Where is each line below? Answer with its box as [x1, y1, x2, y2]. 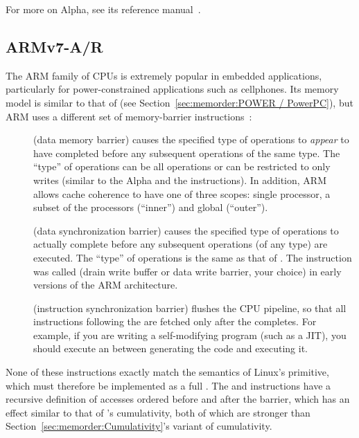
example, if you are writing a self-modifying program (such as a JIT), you [33, 327, 347, 342]
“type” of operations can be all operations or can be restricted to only [33, 159, 331, 174]
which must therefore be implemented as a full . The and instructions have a [6, 378, 331, 392]
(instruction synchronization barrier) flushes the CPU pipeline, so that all [33, 300, 347, 315]
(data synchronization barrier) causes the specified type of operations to [33, 223, 339, 237]
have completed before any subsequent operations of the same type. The [33, 145, 340, 160]
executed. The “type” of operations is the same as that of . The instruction [33, 250, 352, 264]
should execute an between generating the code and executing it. [33, 341, 308, 356]
